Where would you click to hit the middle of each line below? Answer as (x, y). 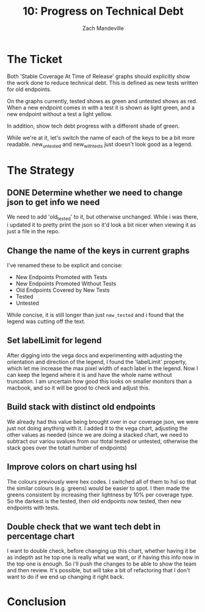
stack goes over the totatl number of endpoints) (67, 448)
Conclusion (37, 601)
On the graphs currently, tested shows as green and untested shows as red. (102, 101)
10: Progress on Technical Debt (103, 11)
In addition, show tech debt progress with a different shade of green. (93, 126)
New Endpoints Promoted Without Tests (66, 284)
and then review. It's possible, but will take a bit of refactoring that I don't (99, 570)
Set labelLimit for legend (54, 341)
